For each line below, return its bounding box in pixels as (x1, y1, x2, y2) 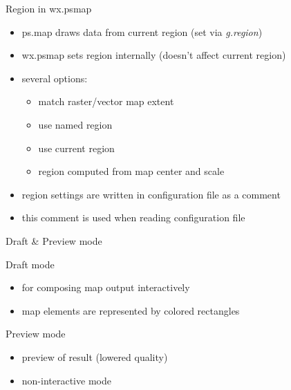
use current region (38, 140, 115, 155)
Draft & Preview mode (6, 233, 102, 248)
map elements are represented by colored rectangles (21, 303, 240, 317)
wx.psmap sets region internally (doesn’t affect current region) (21, 48, 286, 62)
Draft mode (6, 257, 55, 271)
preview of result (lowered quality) (21, 349, 168, 364)
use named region (38, 117, 113, 131)
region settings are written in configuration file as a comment (21, 187, 281, 201)
